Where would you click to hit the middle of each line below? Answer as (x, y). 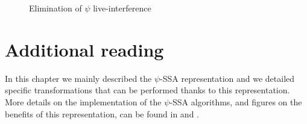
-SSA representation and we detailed (227, 78)
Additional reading (84, 49)
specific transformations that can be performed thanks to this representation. (147, 90)
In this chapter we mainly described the (78, 78)
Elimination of (55, 8)
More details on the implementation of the (83, 101)
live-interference (122, 8)
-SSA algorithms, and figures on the (236, 101)
